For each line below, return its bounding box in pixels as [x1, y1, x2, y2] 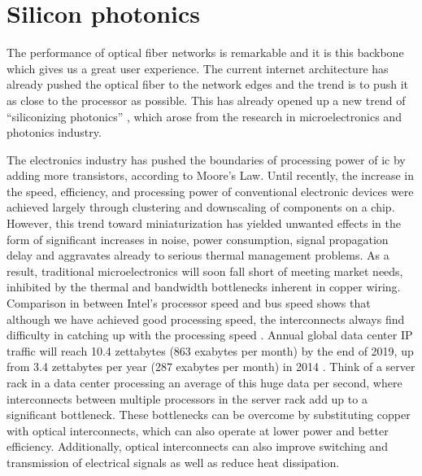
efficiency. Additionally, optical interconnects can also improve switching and [7, 438, 388, 455]
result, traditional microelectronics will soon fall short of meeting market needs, [7, 262, 403, 279]
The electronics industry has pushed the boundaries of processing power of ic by [7, 151, 406, 168]
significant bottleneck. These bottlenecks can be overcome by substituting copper [7, 406, 411, 423]
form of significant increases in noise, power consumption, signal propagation [7, 230, 389, 247]
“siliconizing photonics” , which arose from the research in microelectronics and [7, 107, 402, 124]
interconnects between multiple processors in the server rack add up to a [7, 390, 368, 407]
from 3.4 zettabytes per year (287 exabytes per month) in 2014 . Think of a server [7, 358, 415, 375]
